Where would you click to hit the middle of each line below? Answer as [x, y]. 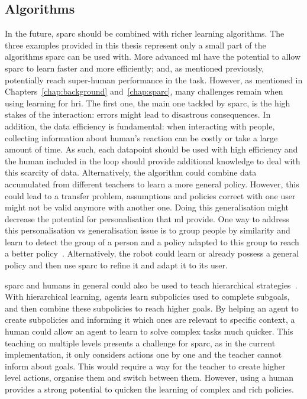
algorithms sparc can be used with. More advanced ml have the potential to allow [153, 56]
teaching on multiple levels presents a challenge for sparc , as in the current [140, 343]
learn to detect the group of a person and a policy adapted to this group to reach [152, 241]
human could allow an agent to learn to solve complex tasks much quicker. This [149, 331]
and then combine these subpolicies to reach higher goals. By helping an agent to [152, 308]
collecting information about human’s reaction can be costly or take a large [141, 137]
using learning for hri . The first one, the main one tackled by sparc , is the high [148, 103]
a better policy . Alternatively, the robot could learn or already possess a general [152, 253]
